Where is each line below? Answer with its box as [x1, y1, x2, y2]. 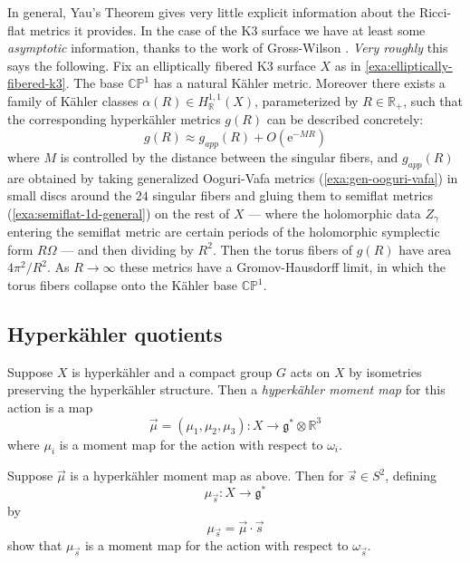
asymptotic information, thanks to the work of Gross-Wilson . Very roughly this [7, 38, 448, 57]
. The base [65, 73, 124, 92]
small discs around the [7, 186, 132, 205]
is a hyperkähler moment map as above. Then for [70, 466, 344, 485]
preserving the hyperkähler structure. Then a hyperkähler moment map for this [7, 380, 446, 399]
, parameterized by [254, 91, 359, 110]
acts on [290, 362, 331, 381]
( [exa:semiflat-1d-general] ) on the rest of [7, 203, 230, 222]
